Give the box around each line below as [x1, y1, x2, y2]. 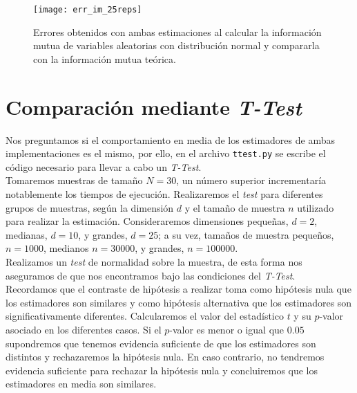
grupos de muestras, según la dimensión [6, 200, 174, 214]
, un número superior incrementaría [176, 173, 327, 188]
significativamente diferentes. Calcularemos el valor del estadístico [6, 309, 284, 323]
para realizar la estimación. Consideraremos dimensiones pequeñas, [6, 214, 289, 228]
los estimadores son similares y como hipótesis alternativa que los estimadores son [6, 295, 352, 309]
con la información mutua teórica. [33, 51, 176, 66]
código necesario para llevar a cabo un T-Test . [6, 159, 202, 174]
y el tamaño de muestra [184, 200, 285, 214]
